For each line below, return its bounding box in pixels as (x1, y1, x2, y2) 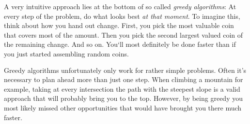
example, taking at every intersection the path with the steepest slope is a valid (4, 83, 240, 94)
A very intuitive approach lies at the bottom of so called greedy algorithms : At (4, 1, 236, 11)
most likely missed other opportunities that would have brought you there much (4, 102, 242, 112)
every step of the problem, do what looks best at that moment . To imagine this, (4, 11, 240, 21)
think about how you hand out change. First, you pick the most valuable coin (4, 20, 234, 30)
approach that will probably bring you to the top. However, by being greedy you (4, 93, 243, 103)
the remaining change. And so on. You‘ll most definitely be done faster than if (4, 39, 236, 49)
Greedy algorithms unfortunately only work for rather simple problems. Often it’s (4, 65, 247, 75)
